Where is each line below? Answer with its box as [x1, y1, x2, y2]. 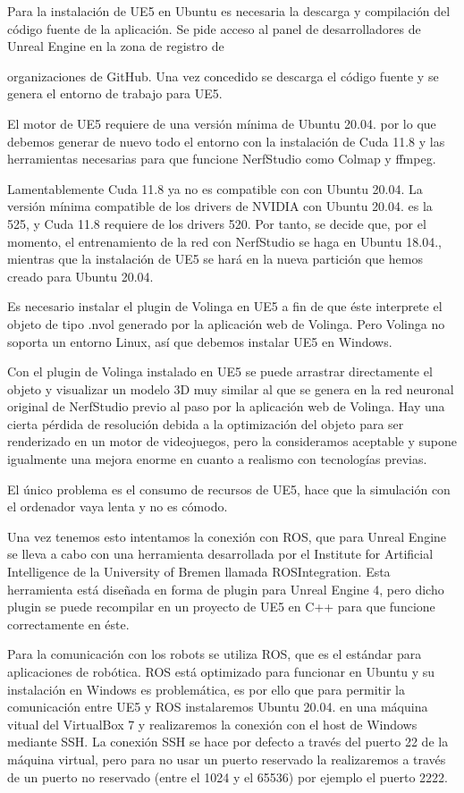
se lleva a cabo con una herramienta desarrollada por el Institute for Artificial [7, 544, 434, 563]
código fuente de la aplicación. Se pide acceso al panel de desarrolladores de [7, 19, 421, 38]
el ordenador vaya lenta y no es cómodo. [7, 497, 228, 516]
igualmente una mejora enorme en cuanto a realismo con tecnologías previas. [7, 450, 427, 468]
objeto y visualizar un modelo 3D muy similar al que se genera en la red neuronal [7, 379, 454, 398]
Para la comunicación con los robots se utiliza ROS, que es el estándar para [7, 645, 422, 663]
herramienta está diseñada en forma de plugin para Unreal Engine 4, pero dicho [7, 579, 444, 598]
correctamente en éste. [7, 614, 130, 633]
